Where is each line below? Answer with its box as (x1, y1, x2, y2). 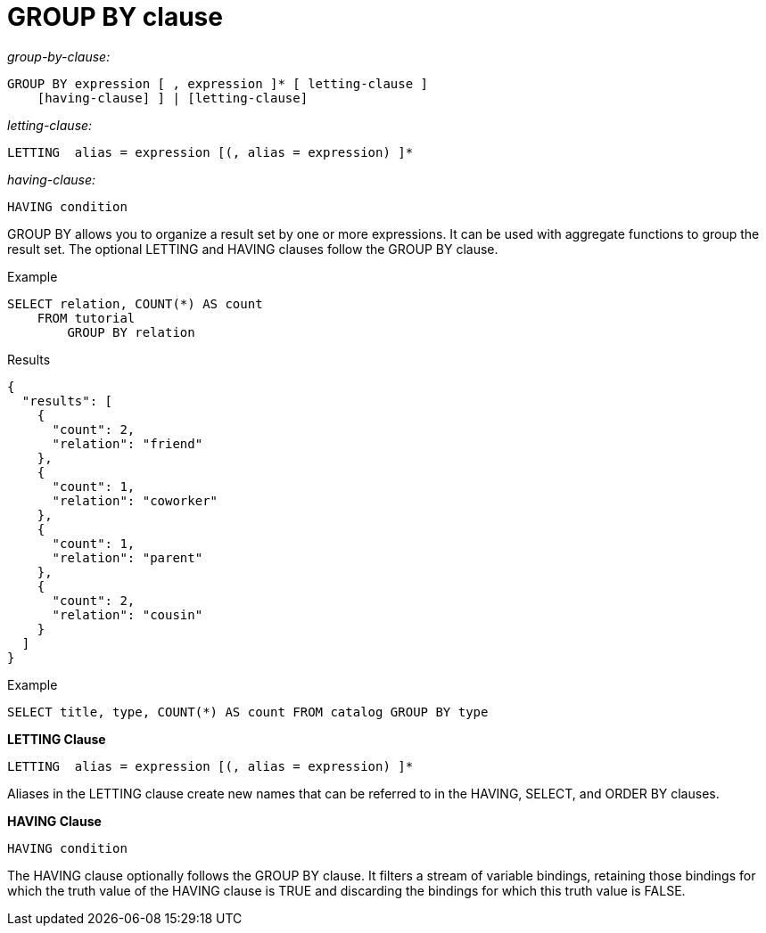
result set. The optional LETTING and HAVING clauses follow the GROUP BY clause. (7, 241, 498, 257)
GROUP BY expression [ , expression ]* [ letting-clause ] (7, 76, 429, 91)
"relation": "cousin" (52, 607, 203, 622)
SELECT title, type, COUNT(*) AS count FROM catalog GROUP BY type (7, 704, 489, 719)
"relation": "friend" (52, 436, 203, 451)
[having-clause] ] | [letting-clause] (37, 90, 309, 105)
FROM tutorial (37, 310, 136, 325)
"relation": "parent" (52, 550, 203, 565)
